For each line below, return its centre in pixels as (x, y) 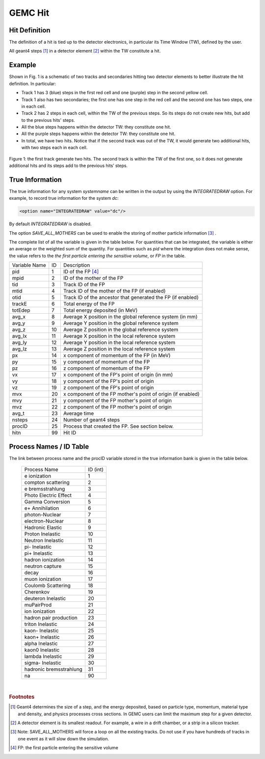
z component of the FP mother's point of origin (117, 407)
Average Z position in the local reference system (119, 349)
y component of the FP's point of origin (108, 381)
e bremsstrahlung (45, 489)
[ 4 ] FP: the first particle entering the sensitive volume (65, 748)
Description (77, 265)
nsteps (20, 420)
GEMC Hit (29, 13)
